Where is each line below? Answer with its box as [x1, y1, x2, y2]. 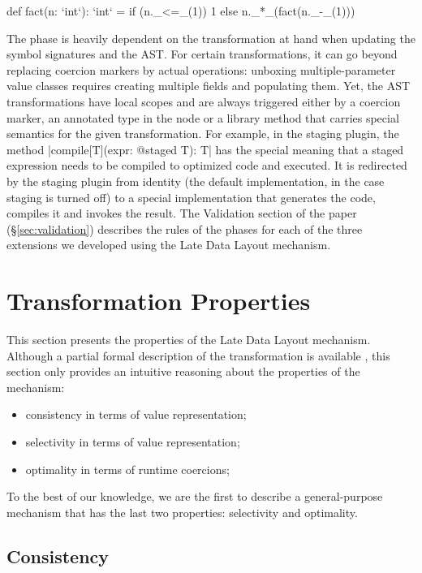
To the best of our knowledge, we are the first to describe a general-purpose [6, 488, 383, 505]
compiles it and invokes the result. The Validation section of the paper [6, 205, 357, 222]
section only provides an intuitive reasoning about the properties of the [6, 363, 360, 380]
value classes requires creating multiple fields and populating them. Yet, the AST [6, 77, 411, 94]
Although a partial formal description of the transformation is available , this [6, 347, 390, 364]
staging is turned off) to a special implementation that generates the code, [6, 188, 376, 205]
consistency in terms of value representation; [25, 406, 247, 423]
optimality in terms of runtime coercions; [25, 460, 230, 477]
